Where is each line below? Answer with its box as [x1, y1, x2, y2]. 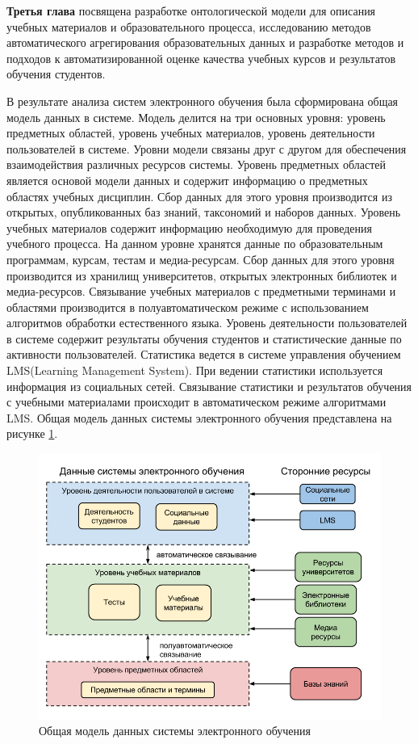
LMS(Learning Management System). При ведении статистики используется [6, 362, 383, 379]
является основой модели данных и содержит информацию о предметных [6, 171, 368, 188]
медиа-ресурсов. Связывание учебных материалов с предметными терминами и [6, 283, 396, 300]
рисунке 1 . [6, 425, 58, 442]
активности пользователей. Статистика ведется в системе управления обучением [6, 346, 401, 363]
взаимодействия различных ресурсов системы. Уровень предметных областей [6, 156, 387, 173]
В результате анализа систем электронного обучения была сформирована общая [6, 92, 399, 109]
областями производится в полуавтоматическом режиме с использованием [6, 298, 369, 315]
